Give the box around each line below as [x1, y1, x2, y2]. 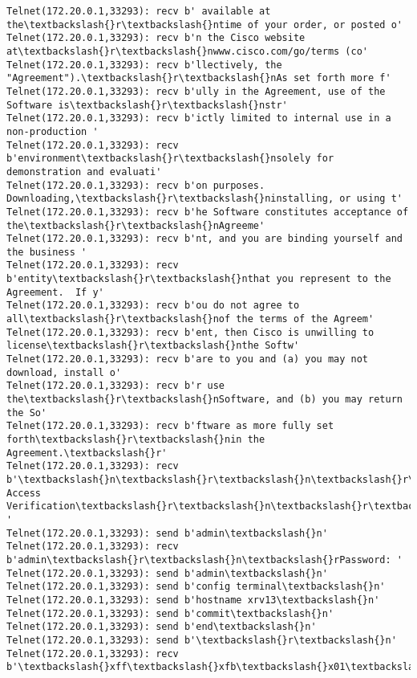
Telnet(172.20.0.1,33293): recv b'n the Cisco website [6, 32, 306, 44]
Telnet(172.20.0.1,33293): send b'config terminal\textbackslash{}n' [6, 581, 386, 593]
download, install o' [6, 366, 122, 378]
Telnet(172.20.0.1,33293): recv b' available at [6, 6, 271, 17]
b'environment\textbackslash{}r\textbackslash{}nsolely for [6, 153, 334, 165]
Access [6, 487, 41, 499]
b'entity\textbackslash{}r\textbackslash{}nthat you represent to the [6, 273, 391, 285]
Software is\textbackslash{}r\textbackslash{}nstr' [6, 99, 288, 111]
